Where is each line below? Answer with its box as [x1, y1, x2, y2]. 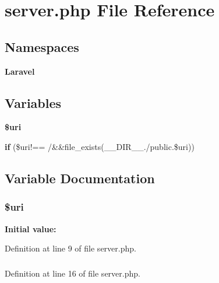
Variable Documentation [5, 169, 155, 187]
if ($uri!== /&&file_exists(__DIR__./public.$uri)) [5, 140, 195, 152]
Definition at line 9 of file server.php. [5, 242, 136, 254]
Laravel [5, 65, 35, 77]
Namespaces [5, 37, 79, 55]
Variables [5, 93, 62, 111]
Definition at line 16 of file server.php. [5, 267, 140, 279]
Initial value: [5, 222, 56, 235]
